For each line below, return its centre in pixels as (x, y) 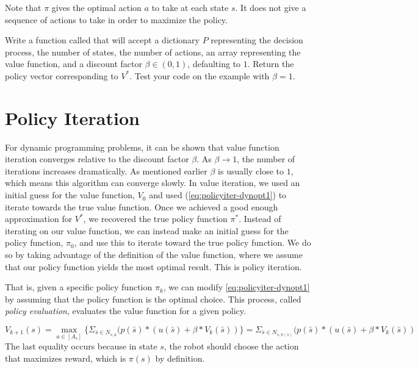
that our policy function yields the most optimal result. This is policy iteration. (153, 266)
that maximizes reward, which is (66, 358)
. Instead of (260, 219)
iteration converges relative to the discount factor (97, 159)
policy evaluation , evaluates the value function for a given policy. (125, 311)
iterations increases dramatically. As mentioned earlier (106, 170)
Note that (23, 7)
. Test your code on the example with (200, 75)
